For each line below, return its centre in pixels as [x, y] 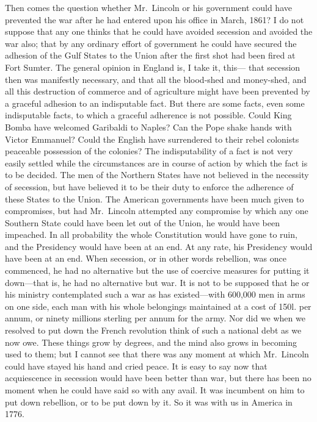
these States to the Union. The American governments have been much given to [155, 198]
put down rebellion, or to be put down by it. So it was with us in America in [149, 402]
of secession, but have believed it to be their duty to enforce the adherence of [149, 186]
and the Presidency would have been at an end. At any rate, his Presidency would [159, 246]
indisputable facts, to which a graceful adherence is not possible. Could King [148, 115]
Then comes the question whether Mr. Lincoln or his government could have [148, 7]
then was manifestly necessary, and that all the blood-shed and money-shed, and [156, 79]
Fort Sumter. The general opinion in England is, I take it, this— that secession [153, 67]
